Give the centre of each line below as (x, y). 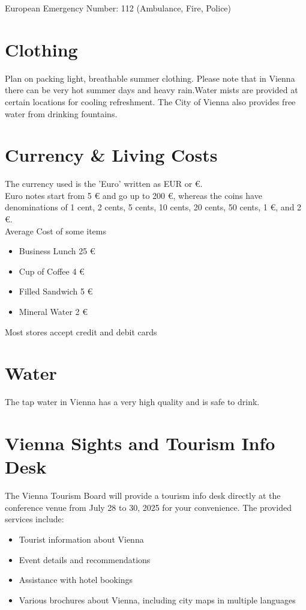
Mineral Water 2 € (53, 311)
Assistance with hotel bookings (76, 580)
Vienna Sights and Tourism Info (140, 443)
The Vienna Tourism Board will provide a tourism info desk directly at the (143, 496)
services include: (34, 519)
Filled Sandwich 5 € (56, 291)
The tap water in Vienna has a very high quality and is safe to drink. (132, 402)
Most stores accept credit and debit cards (81, 331)
